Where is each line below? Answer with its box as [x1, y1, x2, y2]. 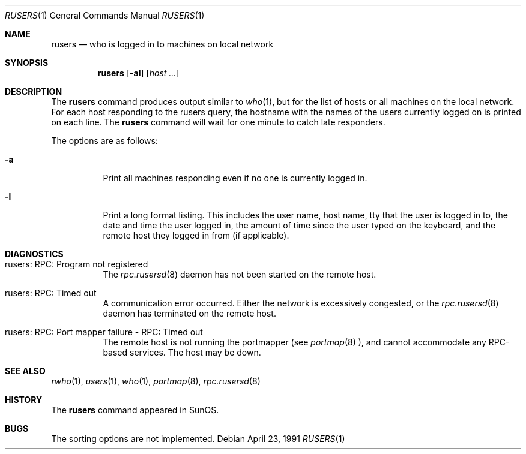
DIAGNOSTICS [5, 249, 64, 259]
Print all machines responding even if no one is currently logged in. [103, 173, 367, 183]
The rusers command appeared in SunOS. [51, 405, 219, 415]
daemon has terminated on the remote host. [103, 308, 276, 318]
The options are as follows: [51, 136, 158, 146]
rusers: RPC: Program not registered [5, 259, 148, 269]
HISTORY [5, 395, 43, 405]
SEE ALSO [5, 366, 46, 376]
